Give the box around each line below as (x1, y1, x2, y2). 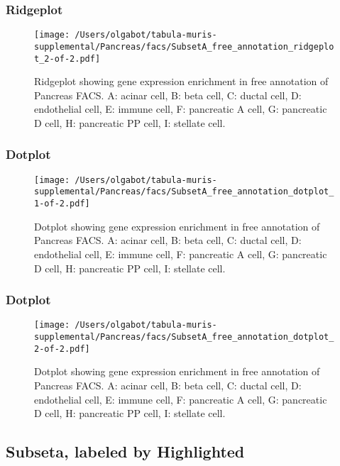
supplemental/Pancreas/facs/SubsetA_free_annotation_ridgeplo (34, 41, 334, 52)
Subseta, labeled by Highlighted (6, 440, 245, 462)
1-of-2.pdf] (34, 199, 90, 209)
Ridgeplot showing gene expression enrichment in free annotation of (34, 74, 329, 89)
